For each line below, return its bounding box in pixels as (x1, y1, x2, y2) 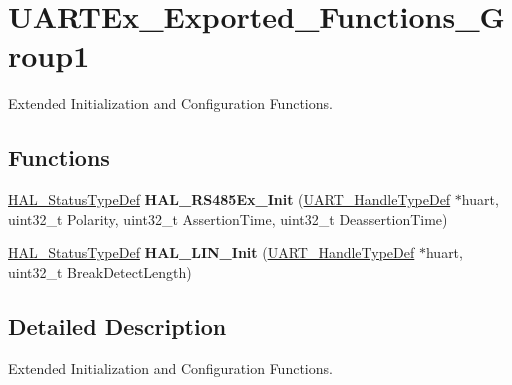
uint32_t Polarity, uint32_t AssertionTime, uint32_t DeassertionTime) (8, 208, 448, 229)
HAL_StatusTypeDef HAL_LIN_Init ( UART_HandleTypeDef (8, 242, 415, 263)
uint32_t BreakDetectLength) (8, 261, 192, 282)
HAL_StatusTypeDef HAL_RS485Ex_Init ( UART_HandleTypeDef (8, 189, 451, 210)
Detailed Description (8, 310, 227, 341)
